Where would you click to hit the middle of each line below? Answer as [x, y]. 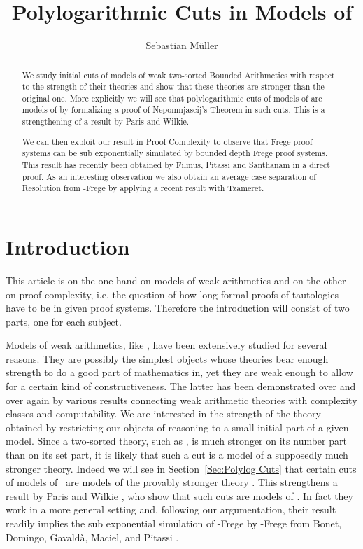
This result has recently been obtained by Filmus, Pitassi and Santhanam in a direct [176, 165]
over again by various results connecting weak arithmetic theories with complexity [181, 399]
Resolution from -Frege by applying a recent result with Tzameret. [143, 188]
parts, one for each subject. [64, 321]
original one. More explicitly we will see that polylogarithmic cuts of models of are [172, 98]
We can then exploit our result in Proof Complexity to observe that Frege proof [167, 141]
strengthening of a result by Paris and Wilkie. [106, 121]
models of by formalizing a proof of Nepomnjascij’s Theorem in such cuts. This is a [173, 110]
